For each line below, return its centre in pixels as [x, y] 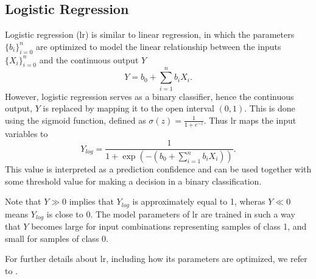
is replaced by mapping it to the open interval [128, 108]
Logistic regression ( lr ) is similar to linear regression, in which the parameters [150, 34]
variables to [26, 133]
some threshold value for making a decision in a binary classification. [133, 181]
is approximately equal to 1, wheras [199, 201]
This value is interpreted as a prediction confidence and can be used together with [158, 169]
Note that [23, 201]
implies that [91, 201]
